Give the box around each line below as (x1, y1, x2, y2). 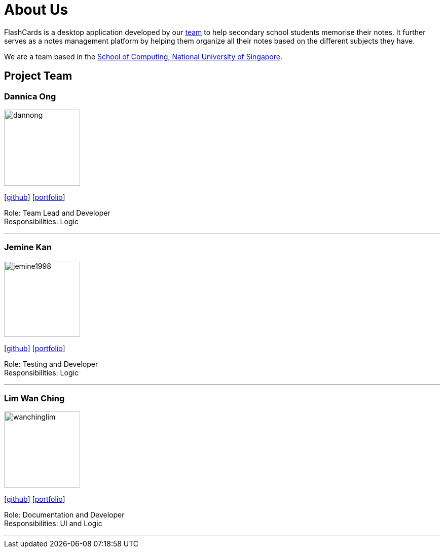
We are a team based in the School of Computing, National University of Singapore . (4, 52, 283, 61)
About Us (4, 1, 68, 18)
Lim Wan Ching (4, 393, 65, 404)
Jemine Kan (4, 242, 52, 253)
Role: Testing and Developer (4, 359, 98, 368)
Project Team (4, 70, 72, 83)
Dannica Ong (4, 91, 56, 101)
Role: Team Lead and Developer (4, 208, 110, 217)
